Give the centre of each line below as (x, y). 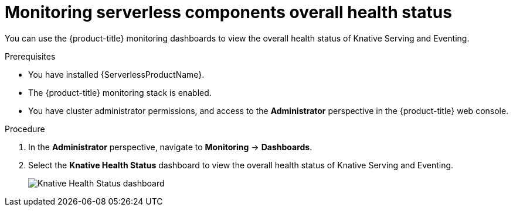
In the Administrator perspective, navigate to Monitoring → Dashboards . (170, 147)
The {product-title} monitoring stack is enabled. (120, 92)
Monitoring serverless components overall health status (228, 12)
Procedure (25, 129)
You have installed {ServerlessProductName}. (116, 74)
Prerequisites (30, 56)
